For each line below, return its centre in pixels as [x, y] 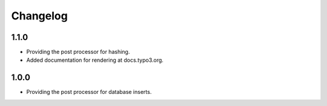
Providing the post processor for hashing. [78, 52]
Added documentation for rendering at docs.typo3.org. [95, 60]
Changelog [39, 16]
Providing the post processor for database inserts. [89, 92]
